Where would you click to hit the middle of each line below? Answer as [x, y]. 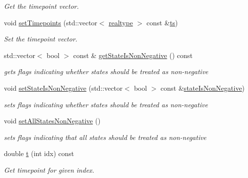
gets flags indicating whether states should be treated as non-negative [106, 71]
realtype [121, 22]
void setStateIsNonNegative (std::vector [63, 88]
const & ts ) [162, 22]
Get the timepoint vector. [42, 6]
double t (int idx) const [39, 153]
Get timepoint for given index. [49, 169]
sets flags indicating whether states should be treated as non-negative [106, 104]
